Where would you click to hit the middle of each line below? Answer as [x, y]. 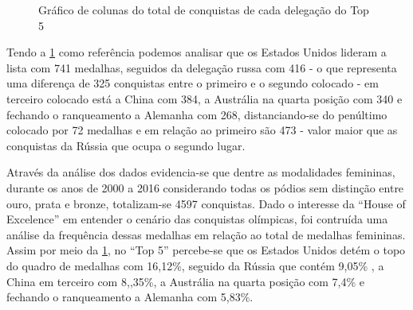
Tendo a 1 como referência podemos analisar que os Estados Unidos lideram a [197, 52]
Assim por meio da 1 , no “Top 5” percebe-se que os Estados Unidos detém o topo [206, 250]
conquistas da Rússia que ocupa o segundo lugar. [126, 145]
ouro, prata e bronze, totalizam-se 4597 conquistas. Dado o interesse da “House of [206, 203]
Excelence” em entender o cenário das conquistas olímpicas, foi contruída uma [197, 219]
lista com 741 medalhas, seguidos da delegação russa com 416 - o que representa [202, 67]
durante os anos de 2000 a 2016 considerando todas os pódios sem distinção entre [205, 187]
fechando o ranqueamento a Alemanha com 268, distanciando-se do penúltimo [197, 114]
